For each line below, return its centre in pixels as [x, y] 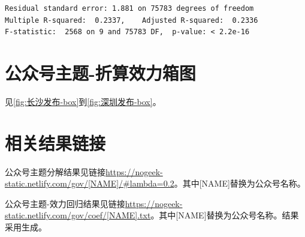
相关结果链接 [55, 142]
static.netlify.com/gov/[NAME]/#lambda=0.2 [90, 183]
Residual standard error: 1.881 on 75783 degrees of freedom [129, 8]
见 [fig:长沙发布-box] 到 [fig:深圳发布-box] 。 [83, 101]
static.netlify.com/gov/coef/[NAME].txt [78, 215]
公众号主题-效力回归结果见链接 [65, 203]
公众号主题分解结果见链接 [55, 171]
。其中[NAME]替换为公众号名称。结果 [225, 215]
